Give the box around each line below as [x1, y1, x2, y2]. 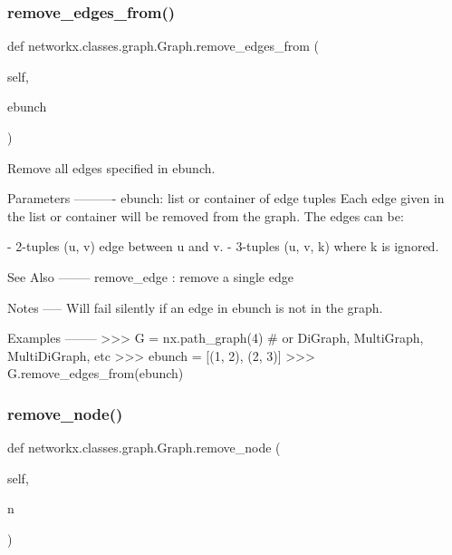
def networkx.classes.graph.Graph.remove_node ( [7, 438, 281, 457]
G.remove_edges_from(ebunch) [7, 364, 184, 383]
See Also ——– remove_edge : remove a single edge [7, 267, 293, 286]
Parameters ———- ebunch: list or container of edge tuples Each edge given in [7, 189, 445, 208]
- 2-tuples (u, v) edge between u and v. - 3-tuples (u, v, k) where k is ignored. [7, 237, 439, 256]
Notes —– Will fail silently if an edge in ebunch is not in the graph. [7, 297, 383, 316]
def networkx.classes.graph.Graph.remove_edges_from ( [7, 36, 319, 55]
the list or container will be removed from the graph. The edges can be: [7, 206, 404, 225]
